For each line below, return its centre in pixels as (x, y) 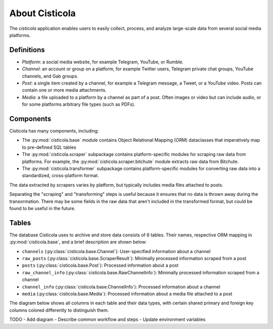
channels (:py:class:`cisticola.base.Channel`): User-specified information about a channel (116, 251)
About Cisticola (42, 13)
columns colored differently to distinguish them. (59, 310)
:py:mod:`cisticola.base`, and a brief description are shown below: (78, 242)
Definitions (27, 50)
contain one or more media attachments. (64, 90)
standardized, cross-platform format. (60, 176)
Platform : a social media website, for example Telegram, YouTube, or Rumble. (103, 62)
